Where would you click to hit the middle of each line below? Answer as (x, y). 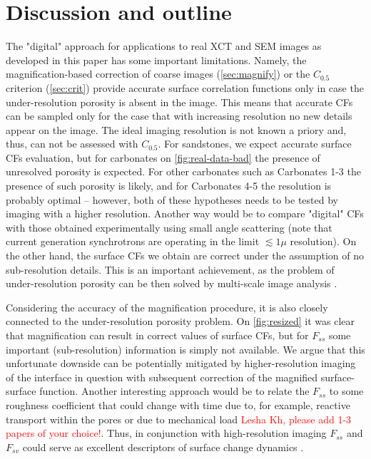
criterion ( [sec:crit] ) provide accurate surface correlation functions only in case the (185, 87)
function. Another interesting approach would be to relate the (174, 391)
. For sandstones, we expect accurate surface (255, 144)
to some (346, 391)
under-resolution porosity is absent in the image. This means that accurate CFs (179, 102)
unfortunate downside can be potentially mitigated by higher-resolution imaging (181, 363)
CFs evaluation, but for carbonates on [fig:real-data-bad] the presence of (163, 157)
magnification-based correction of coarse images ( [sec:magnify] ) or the (158, 74)
